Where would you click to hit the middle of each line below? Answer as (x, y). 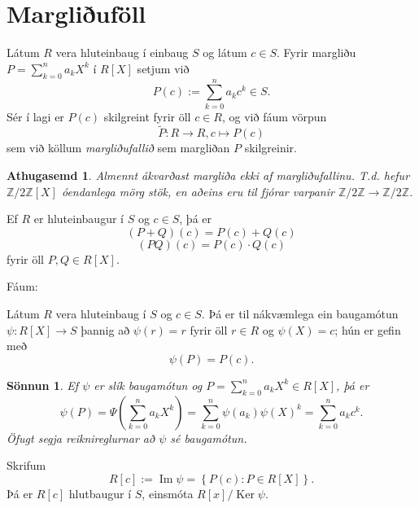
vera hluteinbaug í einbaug (122, 53)
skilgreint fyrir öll (147, 116)
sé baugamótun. (209, 438)
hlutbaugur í (100, 493)
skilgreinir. (271, 148)
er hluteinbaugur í (79, 219)
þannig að (105, 329)
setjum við (163, 68)
